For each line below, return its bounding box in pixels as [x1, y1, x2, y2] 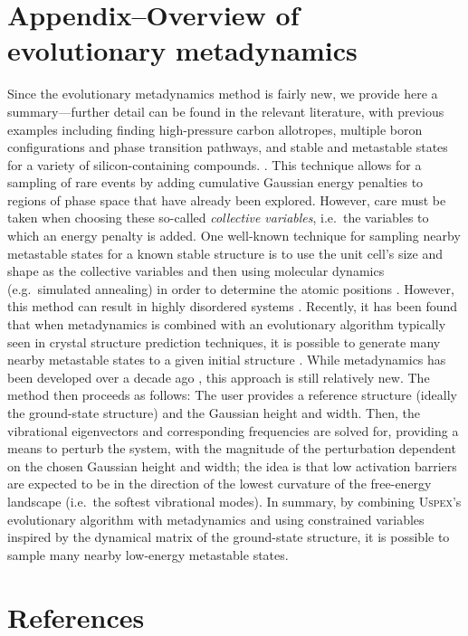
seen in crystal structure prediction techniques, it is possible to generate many [7, 332, 441, 351]
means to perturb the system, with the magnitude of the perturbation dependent [7, 439, 456, 458]
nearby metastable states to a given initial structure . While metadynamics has [7, 350, 446, 369]
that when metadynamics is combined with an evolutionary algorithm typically [7, 315, 446, 334]
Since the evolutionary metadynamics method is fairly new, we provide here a [7, 84, 438, 103]
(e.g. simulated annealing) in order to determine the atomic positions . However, [7, 279, 454, 298]
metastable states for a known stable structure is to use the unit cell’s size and [7, 243, 444, 262]
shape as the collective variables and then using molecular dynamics [7, 261, 385, 280]
